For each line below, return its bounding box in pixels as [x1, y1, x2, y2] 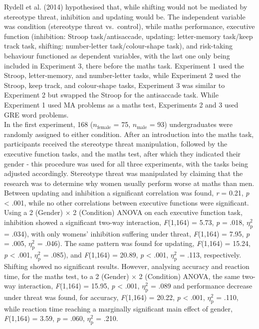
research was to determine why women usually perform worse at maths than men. [4, 177, 255, 188]
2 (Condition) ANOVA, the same [139, 270, 240, 281]
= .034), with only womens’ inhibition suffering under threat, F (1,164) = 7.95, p [4, 228, 250, 238]
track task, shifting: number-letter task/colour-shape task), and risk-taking [4, 40, 233, 51]
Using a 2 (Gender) [4, 207, 63, 217]
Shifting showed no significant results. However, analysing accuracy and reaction [4, 261, 250, 271]
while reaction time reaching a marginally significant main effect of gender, [4, 303, 233, 313]
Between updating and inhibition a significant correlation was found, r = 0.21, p [4, 187, 250, 198]
